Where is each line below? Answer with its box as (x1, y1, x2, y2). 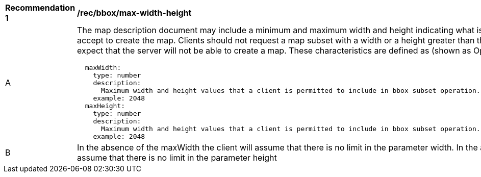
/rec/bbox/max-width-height (77, 8, 192, 18)
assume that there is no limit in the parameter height (77, 153, 277, 163)
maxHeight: (85, 102, 125, 110)
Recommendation (5, 3, 75, 13)
